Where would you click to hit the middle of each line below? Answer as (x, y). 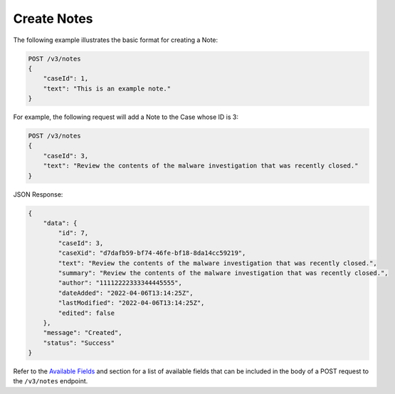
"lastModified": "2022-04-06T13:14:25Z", (131, 303)
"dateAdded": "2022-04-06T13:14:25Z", (126, 293)
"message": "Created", (83, 333)
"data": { (60, 223)
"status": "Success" (79, 343)
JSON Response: (38, 194)
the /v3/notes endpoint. (51, 381)
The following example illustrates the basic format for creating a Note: (116, 40)
